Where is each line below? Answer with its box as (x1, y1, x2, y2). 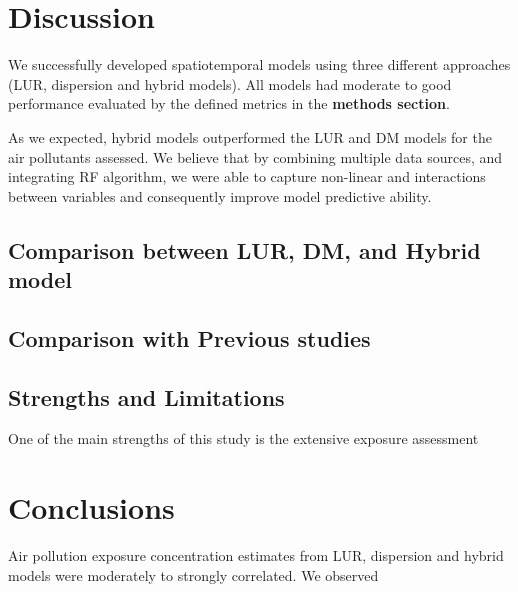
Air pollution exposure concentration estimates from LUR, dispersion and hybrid (8, 545, 504, 566)
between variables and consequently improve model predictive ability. (8, 185, 432, 206)
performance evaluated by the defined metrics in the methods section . (8, 93, 450, 114)
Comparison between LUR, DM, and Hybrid (8, 234, 481, 265)
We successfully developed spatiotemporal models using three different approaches (8, 54, 511, 75)
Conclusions (8, 487, 175, 528)
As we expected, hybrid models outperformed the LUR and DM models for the (8, 126, 492, 147)
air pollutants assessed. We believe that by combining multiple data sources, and (8, 146, 503, 167)
